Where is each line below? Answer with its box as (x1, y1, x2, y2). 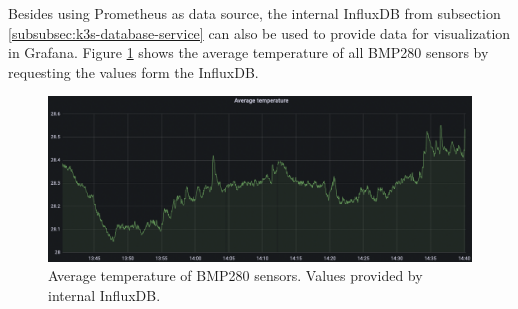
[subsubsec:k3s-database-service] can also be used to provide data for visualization (8, 22, 511, 43)
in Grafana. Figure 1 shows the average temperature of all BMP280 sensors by (8, 42, 489, 63)
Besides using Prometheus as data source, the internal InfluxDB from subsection (8, 3, 501, 23)
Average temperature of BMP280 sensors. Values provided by (48, 265, 423, 286)
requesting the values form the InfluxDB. (8, 61, 259, 82)
